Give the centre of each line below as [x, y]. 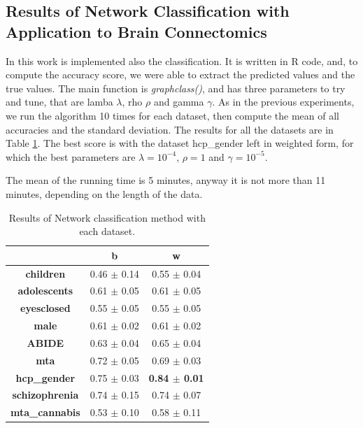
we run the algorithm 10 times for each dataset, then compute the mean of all [173, 115]
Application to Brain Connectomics [136, 31]
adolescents [45, 291]
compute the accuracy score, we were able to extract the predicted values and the [180, 74]
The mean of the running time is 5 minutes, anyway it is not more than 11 [166, 180]
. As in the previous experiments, [283, 102]
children [45, 273]
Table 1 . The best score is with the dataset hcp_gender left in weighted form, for [180, 143]
